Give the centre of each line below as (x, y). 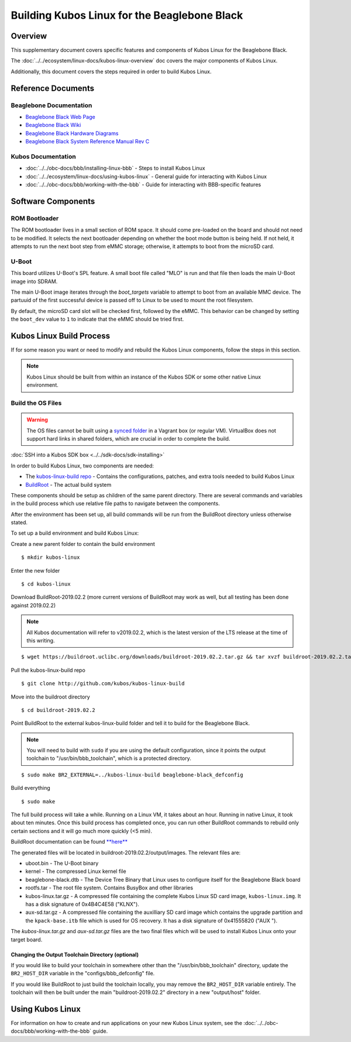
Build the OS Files (36, 403)
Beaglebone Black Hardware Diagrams (72, 133)
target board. (27, 940)
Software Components (53, 201)
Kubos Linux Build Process (61, 336)
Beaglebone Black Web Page (61, 117)
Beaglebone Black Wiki (53, 125)
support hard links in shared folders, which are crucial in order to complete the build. (128, 438)
